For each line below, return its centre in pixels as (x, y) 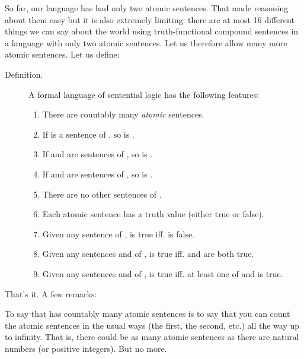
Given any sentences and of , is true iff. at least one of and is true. (163, 273)
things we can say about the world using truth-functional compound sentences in (152, 31)
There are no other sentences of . (102, 194)
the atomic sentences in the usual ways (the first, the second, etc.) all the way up (152, 325)
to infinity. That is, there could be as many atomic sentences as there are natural (152, 337)
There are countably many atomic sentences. (123, 114)
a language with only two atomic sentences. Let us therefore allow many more (146, 42)
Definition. (24, 74)
